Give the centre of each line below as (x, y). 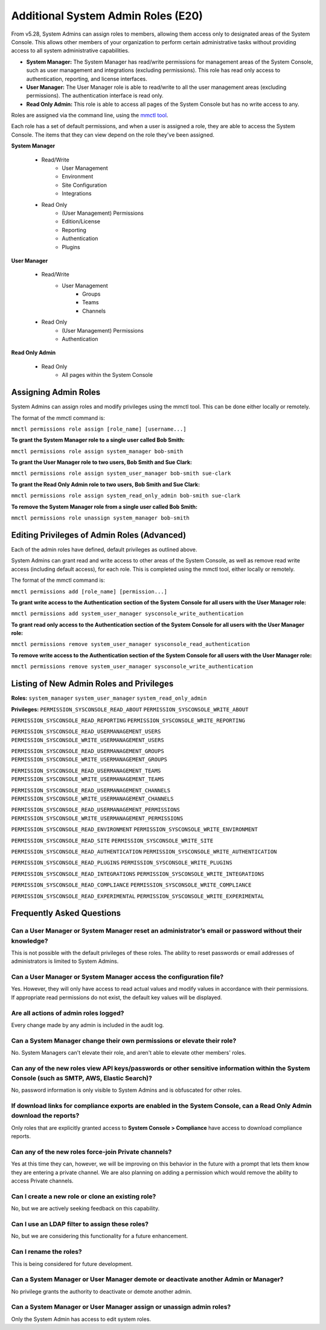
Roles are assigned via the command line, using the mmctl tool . (90, 116)
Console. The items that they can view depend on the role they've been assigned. (113, 135)
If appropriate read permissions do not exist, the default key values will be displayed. (117, 997)
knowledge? (30, 940)
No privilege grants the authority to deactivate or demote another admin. (101, 1291)
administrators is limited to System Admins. (65, 961)
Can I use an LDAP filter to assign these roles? (80, 1224)
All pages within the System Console (107, 375)
